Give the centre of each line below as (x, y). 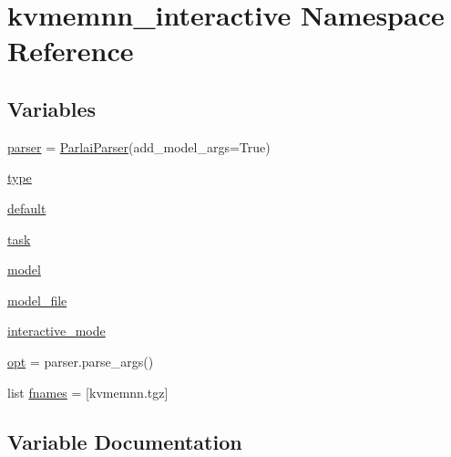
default (27, 208)
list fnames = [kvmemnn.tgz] (88, 392)
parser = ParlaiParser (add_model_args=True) (139, 146)
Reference (71, 51)
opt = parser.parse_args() (81, 361)
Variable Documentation (125, 441)
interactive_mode (56, 331)
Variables (52, 108)
